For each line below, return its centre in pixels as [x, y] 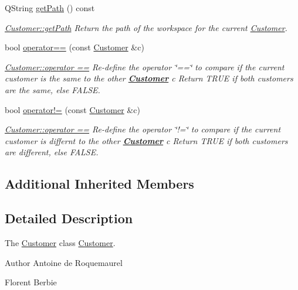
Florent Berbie [31, 282]
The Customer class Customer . [60, 242]
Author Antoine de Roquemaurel [64, 262]
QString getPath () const [50, 8]
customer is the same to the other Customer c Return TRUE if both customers [149, 78]
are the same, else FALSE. [53, 89]
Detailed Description [69, 218]
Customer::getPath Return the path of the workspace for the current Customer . [146, 27]
